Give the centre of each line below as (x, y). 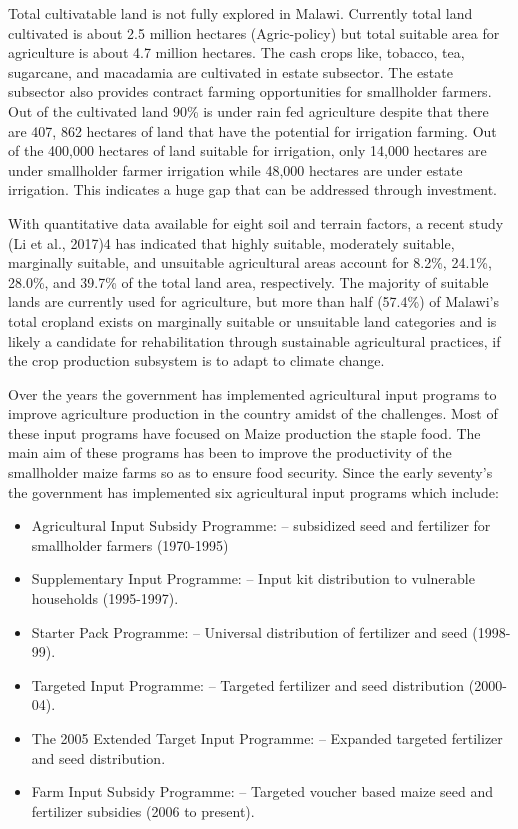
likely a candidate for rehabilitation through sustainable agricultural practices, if (254, 340)
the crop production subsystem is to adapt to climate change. (196, 360)
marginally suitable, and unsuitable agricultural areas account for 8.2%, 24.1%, (250, 262)
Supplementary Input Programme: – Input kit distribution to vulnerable (253, 578)
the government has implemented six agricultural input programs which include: (253, 491)
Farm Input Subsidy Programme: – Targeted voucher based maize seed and (262, 791)
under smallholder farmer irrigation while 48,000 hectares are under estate (235, 169)
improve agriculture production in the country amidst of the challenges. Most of (253, 413)
